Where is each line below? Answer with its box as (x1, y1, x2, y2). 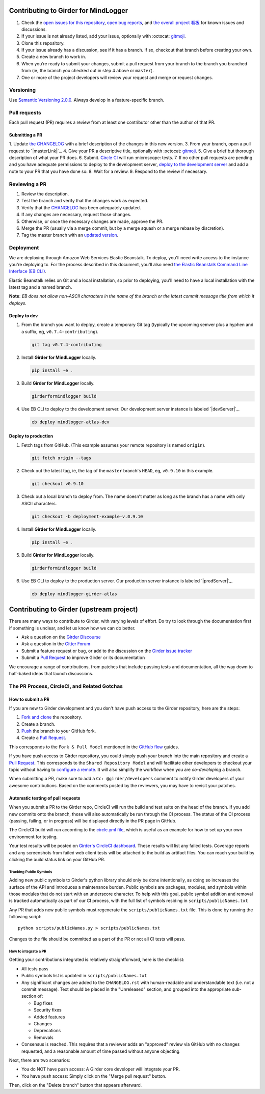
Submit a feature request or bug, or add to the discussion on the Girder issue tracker (21, 648, 192, 654)
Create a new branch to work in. (21, 54, 86, 60)
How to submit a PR (9, 696, 50, 702)
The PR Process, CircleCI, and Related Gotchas (9, 683, 123, 689)
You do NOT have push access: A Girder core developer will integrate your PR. (21, 1066, 180, 1072)
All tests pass (21, 965, 49, 972)
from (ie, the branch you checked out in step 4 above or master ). (21, 68, 154, 74)
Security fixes (33, 1007, 62, 1013)
